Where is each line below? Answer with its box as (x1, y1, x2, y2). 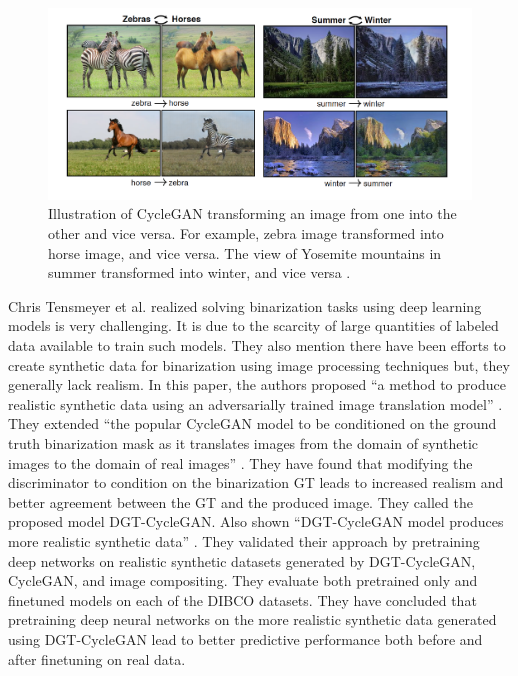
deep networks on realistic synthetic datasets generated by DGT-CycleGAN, (8, 550, 476, 571)
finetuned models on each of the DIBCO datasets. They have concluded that (8, 589, 477, 610)
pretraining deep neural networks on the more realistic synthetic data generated (8, 609, 497, 630)
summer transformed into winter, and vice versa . (48, 262, 351, 283)
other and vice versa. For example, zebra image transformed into (48, 223, 444, 244)
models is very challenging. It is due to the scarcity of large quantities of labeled (8, 315, 499, 336)
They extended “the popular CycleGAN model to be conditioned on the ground (8, 413, 497, 434)
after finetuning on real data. (8, 648, 186, 669)
